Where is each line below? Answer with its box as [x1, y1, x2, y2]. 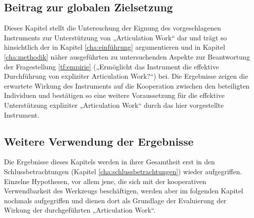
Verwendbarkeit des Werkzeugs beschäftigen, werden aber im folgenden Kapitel [4, 186, 243, 196]
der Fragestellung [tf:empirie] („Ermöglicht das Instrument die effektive [4, 61, 219, 71]
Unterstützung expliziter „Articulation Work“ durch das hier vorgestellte [4, 99, 224, 110]
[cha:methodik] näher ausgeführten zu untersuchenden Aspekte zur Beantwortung [4, 51, 250, 62]
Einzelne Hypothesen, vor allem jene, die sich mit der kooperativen [4, 176, 206, 186]
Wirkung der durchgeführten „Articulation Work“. [4, 205, 156, 215]
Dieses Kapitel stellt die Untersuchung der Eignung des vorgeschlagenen [4, 23, 221, 33]
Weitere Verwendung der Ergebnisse [4, 133, 194, 149]
